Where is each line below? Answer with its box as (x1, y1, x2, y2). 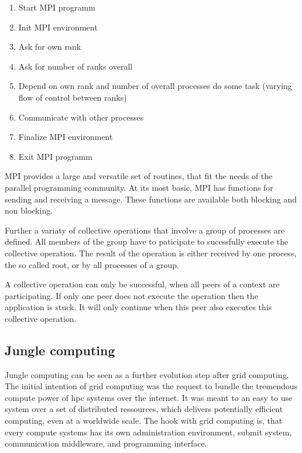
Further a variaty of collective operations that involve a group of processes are (5, 224, 285, 236)
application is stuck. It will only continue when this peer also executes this (5, 301, 272, 313)
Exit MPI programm (18, 150, 92, 162)
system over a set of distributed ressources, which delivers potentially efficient (5, 403, 283, 415)
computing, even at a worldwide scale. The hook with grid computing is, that (5, 414, 283, 427)
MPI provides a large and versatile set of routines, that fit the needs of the (5, 170, 273, 182)
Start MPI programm (18, 1, 95, 13)
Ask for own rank (18, 40, 81, 53)
